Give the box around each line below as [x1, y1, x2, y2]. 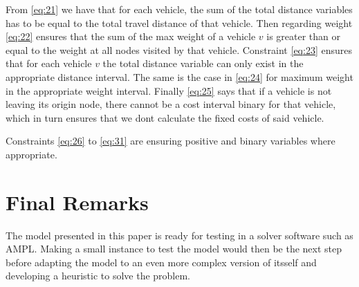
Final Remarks [6, 187, 149, 216]
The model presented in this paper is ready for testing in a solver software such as [6, 228, 353, 242]
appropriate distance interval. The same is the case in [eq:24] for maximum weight [6, 69, 353, 84]
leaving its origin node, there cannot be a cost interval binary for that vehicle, [6, 97, 336, 111]
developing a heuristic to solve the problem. [6, 268, 191, 283]
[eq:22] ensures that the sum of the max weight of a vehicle [6, 29, 256, 44]
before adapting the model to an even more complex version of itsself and [6, 254, 317, 269]
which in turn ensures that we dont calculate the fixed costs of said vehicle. [6, 110, 324, 124]
